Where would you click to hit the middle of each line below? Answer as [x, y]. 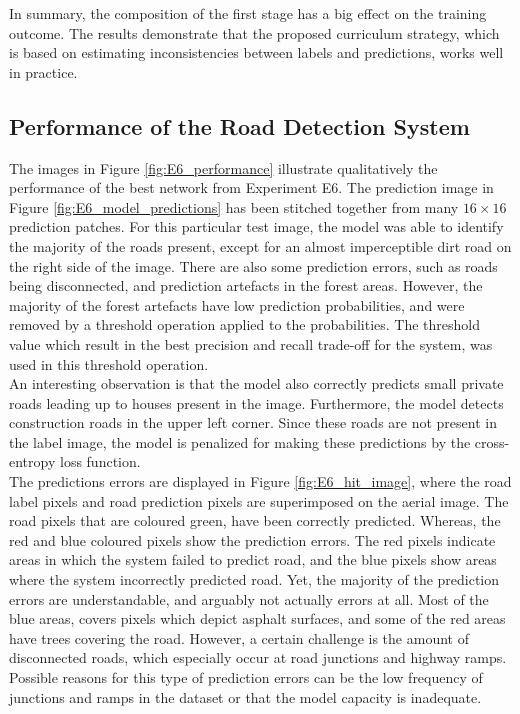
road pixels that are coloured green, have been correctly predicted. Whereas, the [255, 520]
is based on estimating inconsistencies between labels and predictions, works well [256, 52]
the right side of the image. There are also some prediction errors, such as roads [253, 265]
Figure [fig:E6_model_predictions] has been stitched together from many [234, 206]
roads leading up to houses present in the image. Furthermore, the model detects [256, 402]
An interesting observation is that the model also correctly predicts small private [256, 383]
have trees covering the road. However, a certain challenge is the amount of [239, 637]
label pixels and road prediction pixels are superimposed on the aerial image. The [259, 500]
